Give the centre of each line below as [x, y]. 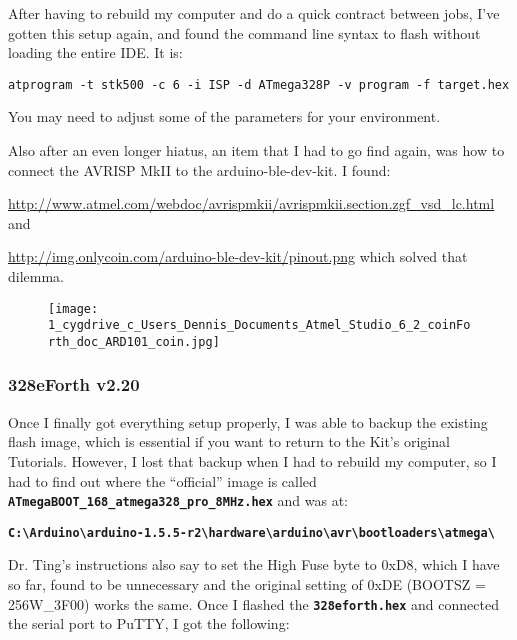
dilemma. [36, 276]
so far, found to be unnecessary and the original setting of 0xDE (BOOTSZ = [247, 584]
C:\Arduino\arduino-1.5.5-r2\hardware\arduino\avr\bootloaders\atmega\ [251, 532]
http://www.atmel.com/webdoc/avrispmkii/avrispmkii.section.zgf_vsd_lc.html [251, 203]
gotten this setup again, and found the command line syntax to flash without [244, 32]
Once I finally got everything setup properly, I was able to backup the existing [248, 421]
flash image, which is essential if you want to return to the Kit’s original [229, 441]
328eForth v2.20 [74, 384]
